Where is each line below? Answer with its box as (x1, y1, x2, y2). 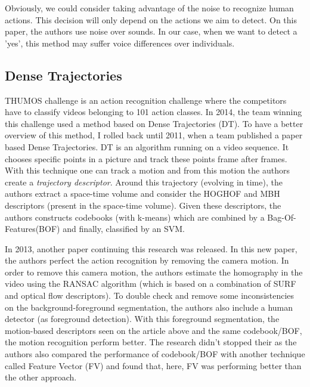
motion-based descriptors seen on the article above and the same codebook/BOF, (5, 324, 302, 336)
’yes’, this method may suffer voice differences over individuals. (5, 36, 235, 49)
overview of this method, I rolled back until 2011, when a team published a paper (5, 129, 303, 141)
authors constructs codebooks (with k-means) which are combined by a (5, 210, 265, 223)
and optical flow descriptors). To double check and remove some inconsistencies (5, 289, 294, 302)
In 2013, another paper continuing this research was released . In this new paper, (5, 242, 297, 255)
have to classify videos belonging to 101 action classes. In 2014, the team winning (5, 106, 302, 118)
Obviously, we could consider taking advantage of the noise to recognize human (5, 2, 294, 14)
